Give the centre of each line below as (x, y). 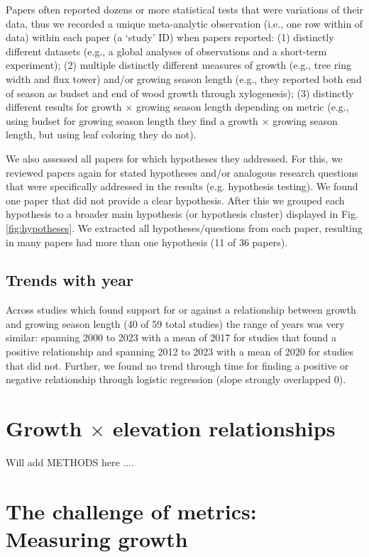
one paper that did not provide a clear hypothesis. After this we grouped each (175, 200)
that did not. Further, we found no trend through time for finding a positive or (177, 365)
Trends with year (70, 280)
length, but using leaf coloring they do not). (101, 134)
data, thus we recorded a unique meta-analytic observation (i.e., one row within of (184, 23)
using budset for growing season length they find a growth (132, 120)
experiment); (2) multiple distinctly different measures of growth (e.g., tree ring (178, 65)
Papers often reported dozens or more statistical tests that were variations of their (184, 9)
